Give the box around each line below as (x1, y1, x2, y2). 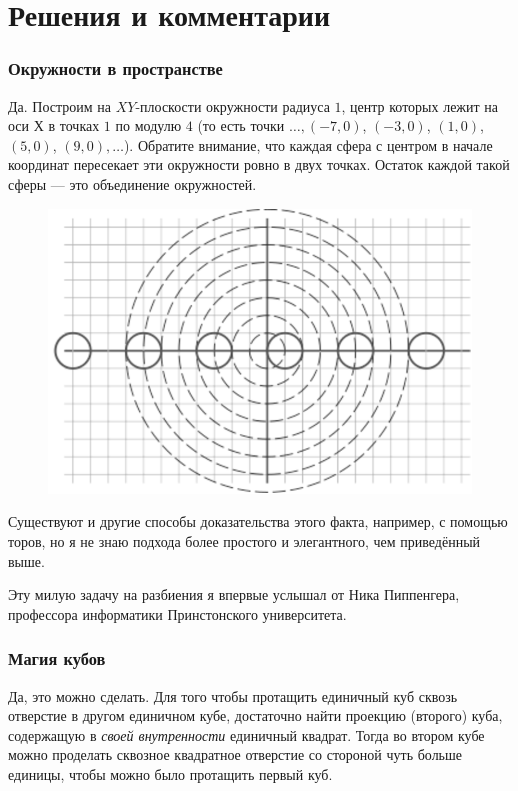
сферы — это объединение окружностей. (8, 173, 257, 194)
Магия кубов (8, 646, 106, 671)
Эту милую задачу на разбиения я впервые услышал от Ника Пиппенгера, (8, 584, 460, 605)
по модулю (115, 115, 182, 136)
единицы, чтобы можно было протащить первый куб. (8, 764, 333, 785)
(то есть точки (197, 115, 285, 136)
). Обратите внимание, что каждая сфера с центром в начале (123, 134, 493, 155)
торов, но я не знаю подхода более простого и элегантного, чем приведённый (8, 531, 481, 552)
